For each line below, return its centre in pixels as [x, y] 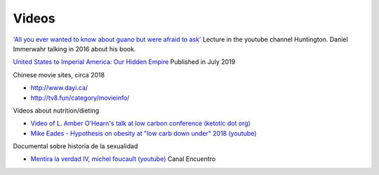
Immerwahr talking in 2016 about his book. [74, 48]
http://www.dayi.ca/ [59, 88]
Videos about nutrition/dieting [56, 110]
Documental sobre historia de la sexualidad [75, 146]
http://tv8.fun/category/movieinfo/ [80, 98]
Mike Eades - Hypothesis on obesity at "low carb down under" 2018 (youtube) [144, 133]
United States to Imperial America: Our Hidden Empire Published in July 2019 [124, 62]
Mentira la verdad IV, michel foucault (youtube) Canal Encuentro [123, 159]
